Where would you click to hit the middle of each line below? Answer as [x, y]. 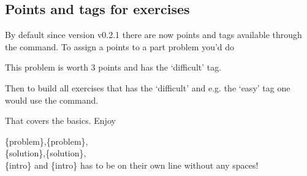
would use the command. [52, 100]
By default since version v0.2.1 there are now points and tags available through [153, 35]
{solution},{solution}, [46, 153]
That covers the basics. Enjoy [60, 121]
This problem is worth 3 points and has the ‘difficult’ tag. [113, 67]
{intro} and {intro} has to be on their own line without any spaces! [132, 165]
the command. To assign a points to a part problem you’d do [120, 46]
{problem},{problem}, [47, 141]
